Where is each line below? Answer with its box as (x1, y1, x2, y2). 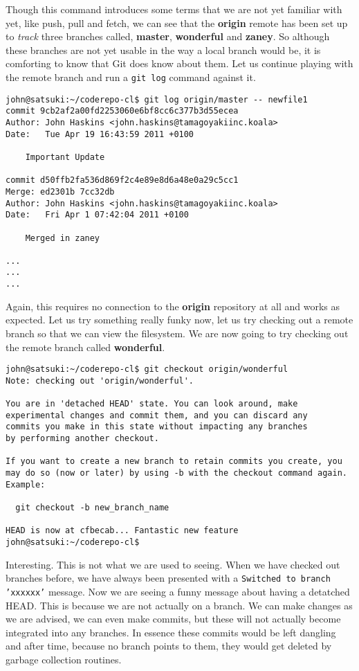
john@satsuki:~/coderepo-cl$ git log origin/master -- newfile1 (6, 94, 308, 105)
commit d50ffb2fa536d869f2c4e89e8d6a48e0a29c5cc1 (6, 175, 239, 186)
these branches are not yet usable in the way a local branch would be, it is (6, 42, 321, 57)
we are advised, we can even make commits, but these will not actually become (6, 611, 341, 626)
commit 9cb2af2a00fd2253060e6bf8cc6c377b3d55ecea (6, 106, 239, 116)
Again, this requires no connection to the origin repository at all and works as (6, 298, 340, 313)
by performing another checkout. (6, 433, 159, 444)
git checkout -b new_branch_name (15, 503, 169, 513)
